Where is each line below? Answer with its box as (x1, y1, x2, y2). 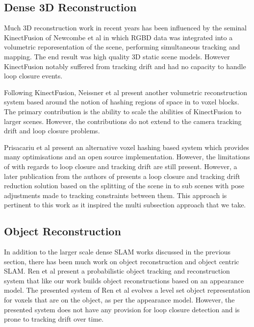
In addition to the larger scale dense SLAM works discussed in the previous (4, 247, 231, 257)
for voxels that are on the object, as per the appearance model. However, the (4, 295, 235, 305)
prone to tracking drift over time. (4, 314, 104, 324)
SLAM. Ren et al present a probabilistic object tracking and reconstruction (4, 266, 230, 276)
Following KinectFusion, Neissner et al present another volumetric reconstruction (4, 87, 248, 97)
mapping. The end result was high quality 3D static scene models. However (4, 51, 230, 61)
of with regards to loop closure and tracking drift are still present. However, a (4, 161, 237, 171)
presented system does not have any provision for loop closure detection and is (4, 304, 240, 314)
